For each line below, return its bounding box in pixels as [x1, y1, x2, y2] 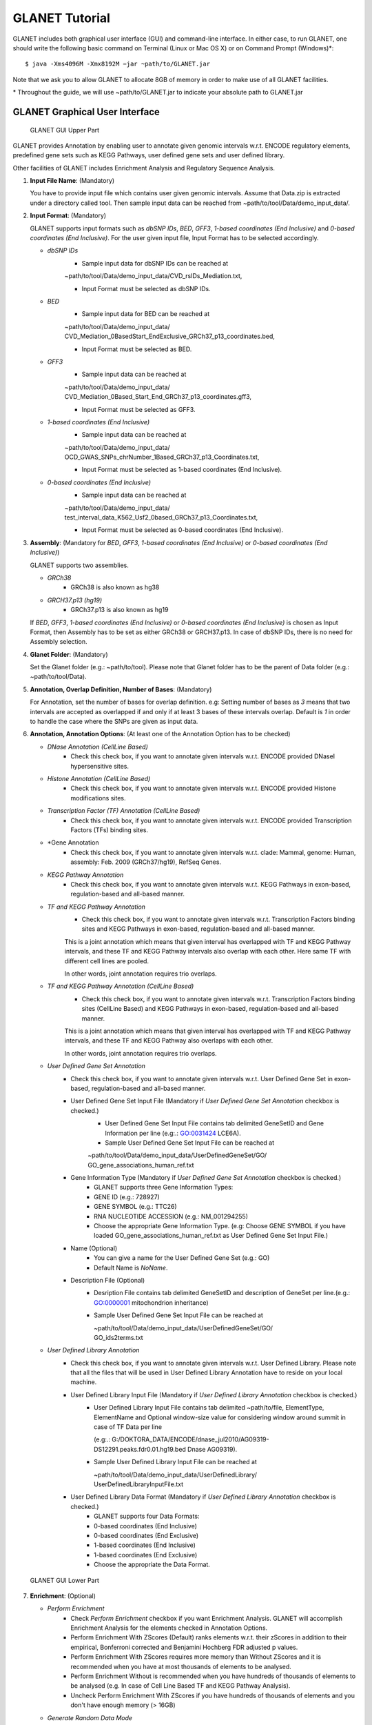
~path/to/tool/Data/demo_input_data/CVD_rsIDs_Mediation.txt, [64, 272, 242, 280]
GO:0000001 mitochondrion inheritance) [94, 1298, 209, 1307]
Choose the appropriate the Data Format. [94, 1560, 210, 1569]
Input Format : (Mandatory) [30, 211, 107, 220]
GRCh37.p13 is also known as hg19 [70, 606, 169, 614]
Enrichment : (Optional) [30, 1591, 96, 1600]
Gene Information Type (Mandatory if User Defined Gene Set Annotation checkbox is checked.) [70, 1174, 342, 1182]
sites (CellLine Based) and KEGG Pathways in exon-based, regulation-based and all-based [81, 1005, 339, 1013]
